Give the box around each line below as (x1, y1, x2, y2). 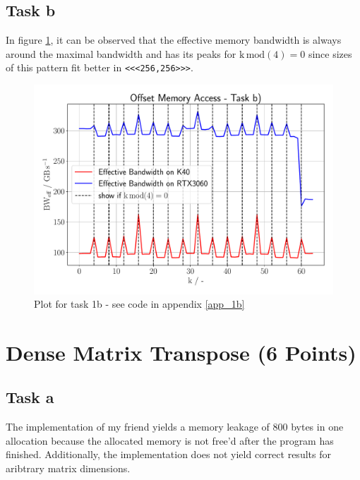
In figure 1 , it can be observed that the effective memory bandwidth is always (6, 32, 342, 47)
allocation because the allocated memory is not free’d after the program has (6, 433, 334, 448)
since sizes (308, 46, 352, 61)
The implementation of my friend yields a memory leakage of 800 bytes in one (6, 419, 344, 434)
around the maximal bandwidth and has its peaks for (6, 46, 236, 61)
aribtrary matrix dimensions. (6, 461, 131, 476)
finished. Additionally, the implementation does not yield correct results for (6, 447, 331, 462)
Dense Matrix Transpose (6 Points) (6, 337, 356, 366)
